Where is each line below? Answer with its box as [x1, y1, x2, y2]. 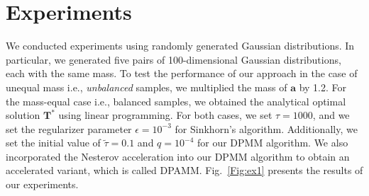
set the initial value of [6, 135, 101, 150]
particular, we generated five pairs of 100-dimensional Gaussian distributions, [6, 52, 341, 67]
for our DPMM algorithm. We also [197, 135, 348, 150]
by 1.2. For [299, 79, 346, 94]
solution [6, 108, 40, 122]
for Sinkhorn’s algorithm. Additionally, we [175, 121, 358, 136]
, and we [312, 108, 350, 122]
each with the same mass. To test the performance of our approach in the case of [6, 66, 358, 81]
